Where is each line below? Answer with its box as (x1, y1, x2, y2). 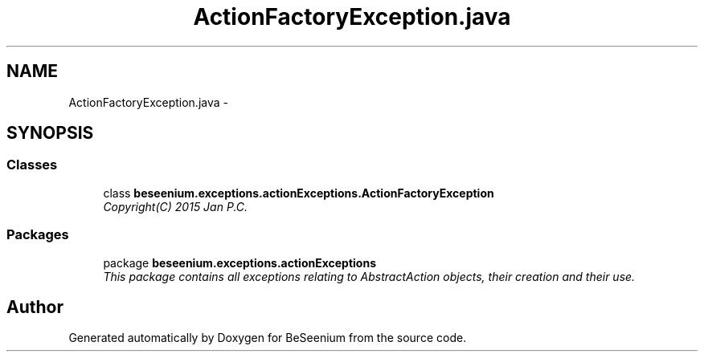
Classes (6, 157, 58, 173)
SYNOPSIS (6, 123, 94, 144)
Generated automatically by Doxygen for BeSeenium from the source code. (68, 331, 467, 345)
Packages (6, 226, 69, 243)
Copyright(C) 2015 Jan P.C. (103, 199, 248, 214)
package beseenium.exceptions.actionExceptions (103, 255, 377, 270)
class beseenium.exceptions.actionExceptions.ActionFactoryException (103, 185, 494, 200)
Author (6, 296, 63, 317)
